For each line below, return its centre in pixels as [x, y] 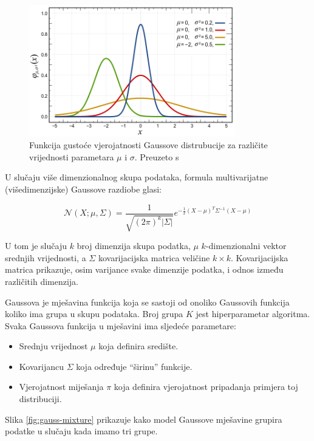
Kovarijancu [41, 366]
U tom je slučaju [36, 246]
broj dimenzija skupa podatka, [134, 246]
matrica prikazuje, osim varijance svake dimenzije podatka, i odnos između [144, 269]
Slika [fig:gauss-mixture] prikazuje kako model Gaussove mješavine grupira [144, 419]
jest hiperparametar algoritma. [253, 314]
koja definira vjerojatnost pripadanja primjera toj [206, 387]
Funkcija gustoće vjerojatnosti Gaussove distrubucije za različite [148, 145]
